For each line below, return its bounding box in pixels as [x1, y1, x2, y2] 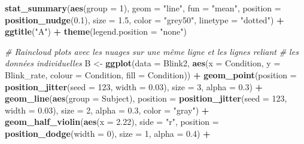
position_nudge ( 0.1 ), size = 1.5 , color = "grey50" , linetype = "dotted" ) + [5, 13, 284, 26]
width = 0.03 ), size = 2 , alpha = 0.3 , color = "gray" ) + [5, 103, 209, 116]
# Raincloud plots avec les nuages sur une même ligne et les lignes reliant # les [5, 45, 299, 57]
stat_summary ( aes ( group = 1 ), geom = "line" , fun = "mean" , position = [5, 2, 281, 14]
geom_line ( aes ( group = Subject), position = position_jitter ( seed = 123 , [5, 92, 287, 105]
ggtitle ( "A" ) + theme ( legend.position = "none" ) [5, 25, 187, 38]
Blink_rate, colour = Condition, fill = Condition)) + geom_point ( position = [5, 68, 297, 81]
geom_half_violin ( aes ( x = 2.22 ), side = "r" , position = [5, 115, 219, 128]
